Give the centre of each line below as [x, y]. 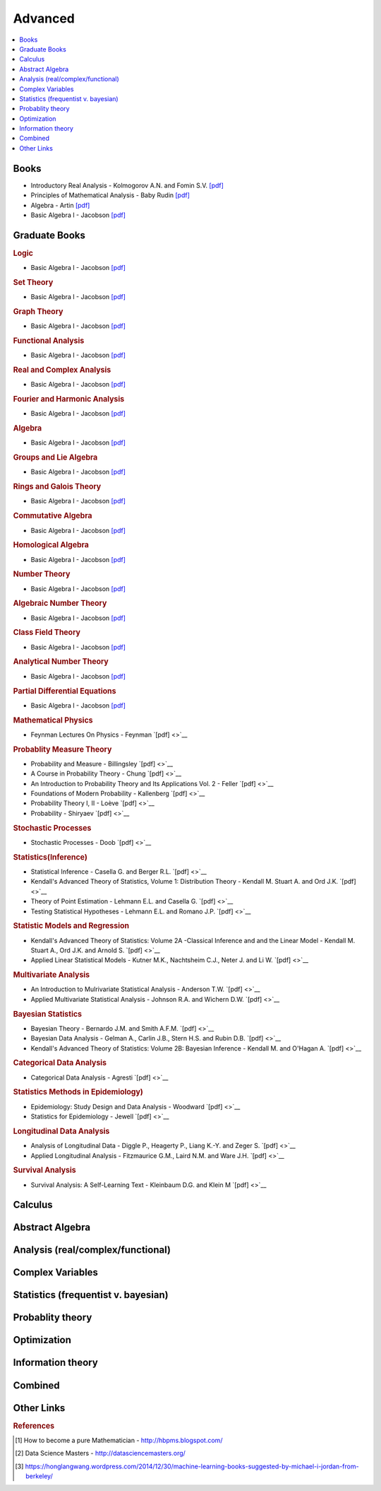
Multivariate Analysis [52, 975]
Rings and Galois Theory [57, 486]
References [34, 1426]
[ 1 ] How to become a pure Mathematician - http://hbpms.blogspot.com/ [119, 1440]
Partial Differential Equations [65, 691]
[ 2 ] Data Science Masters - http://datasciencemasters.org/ [101, 1454]
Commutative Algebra [53, 516]
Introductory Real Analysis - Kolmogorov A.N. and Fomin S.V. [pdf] [127, 185]
